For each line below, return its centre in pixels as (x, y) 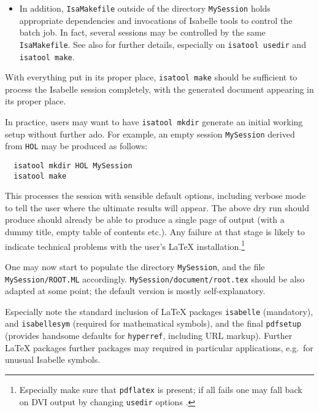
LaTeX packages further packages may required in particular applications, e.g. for (159, 347)
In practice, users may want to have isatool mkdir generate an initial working (154, 122)
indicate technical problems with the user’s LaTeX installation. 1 (125, 245)
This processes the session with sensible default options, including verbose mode (156, 196)
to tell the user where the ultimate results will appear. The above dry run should (157, 207)
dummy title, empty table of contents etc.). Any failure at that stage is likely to (155, 232)
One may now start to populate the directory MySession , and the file (135, 266)
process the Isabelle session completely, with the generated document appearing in (159, 89)
